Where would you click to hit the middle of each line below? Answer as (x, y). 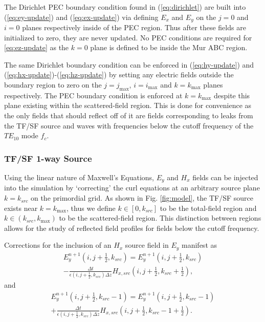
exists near (21, 208)
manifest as (200, 245)
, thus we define (91, 208)
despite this (232, 95)
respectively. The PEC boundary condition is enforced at (93, 95)
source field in (147, 245)
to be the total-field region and (208, 208)
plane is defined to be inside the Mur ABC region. (169, 47)
